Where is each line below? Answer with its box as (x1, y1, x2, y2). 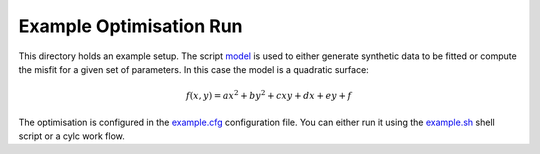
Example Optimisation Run (18, 15, 244, 37)
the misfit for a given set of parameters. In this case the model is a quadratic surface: (18, 63, 369, 75)
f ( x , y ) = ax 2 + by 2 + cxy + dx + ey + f (185, 88, 352, 102)
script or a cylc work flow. (18, 130, 125, 142)
